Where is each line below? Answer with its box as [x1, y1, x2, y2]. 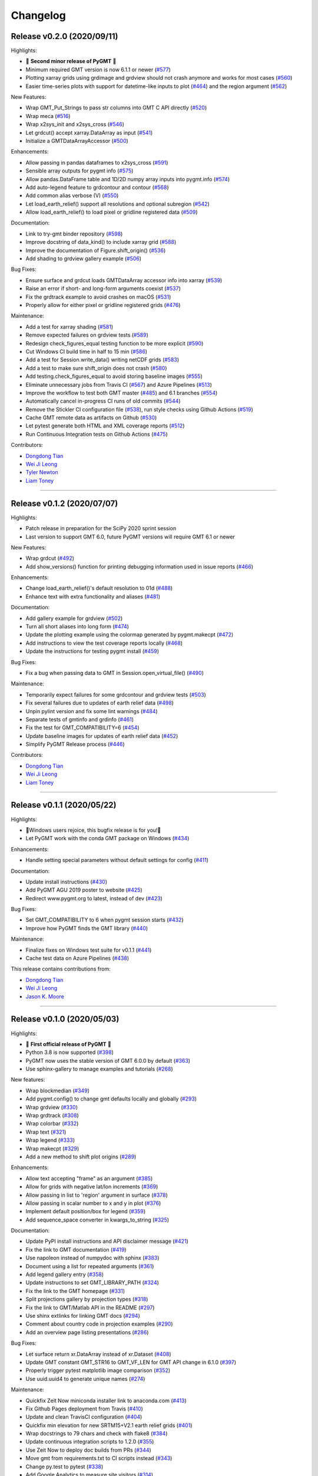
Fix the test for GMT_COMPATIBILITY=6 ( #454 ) [25, 724, 140, 732]
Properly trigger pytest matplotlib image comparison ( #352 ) [25, 1367, 171, 1374]
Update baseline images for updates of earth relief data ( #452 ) [25, 732, 178, 739]
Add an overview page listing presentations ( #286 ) [25, 1328, 149, 1335]
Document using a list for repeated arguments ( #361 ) [25, 1262, 154, 1269]
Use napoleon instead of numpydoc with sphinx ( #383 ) [25, 1255, 160, 1262]
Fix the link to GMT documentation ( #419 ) [25, 1246, 127, 1253]
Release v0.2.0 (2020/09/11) [11, 31, 118, 41]
